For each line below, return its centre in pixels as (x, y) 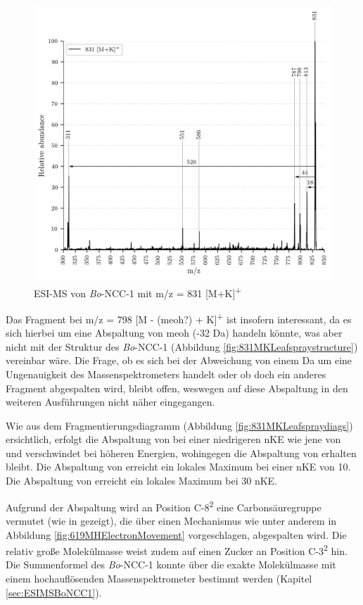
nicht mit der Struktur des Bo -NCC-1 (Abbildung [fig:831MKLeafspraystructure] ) (182, 346)
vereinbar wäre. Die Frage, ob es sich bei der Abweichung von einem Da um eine (179, 360)
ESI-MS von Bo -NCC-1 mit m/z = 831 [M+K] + (138, 292)
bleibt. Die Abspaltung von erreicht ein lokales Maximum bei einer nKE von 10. (178, 467)
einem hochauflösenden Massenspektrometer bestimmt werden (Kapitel (159, 578)
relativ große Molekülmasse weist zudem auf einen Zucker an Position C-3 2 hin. (177, 550)
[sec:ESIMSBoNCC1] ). (54, 592)
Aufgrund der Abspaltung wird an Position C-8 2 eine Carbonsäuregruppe (164, 506)
